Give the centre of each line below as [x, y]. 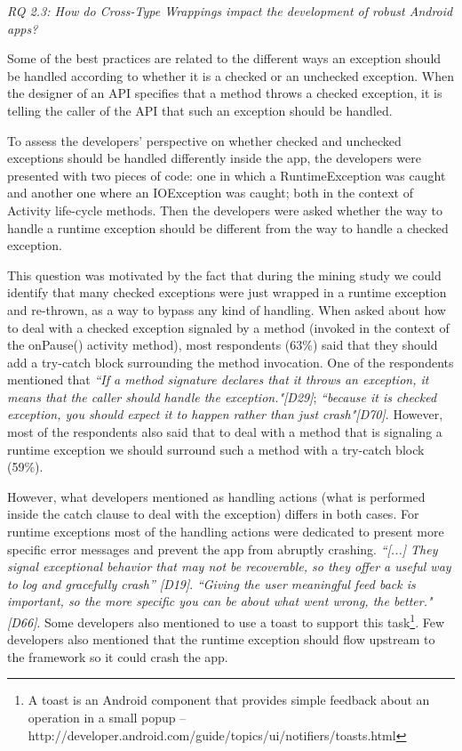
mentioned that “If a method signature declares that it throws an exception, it [218, 380]
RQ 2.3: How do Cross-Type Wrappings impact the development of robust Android [230, 11]
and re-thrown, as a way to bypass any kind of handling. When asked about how [227, 309]
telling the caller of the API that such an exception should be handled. [200, 110]
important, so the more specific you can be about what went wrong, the [198, 601]
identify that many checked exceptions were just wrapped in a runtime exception [227, 292]
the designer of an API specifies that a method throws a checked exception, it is [225, 93]
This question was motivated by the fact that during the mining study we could [224, 275]
